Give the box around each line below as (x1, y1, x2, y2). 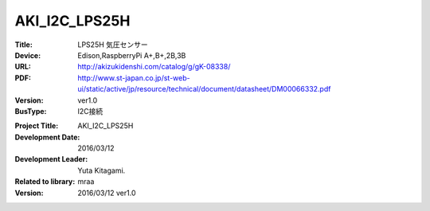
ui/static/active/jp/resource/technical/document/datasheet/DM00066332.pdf (77, 84, 331, 94)
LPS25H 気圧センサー (77, 40, 149, 49)
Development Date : (14, 132, 80, 142)
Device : (14, 50, 41, 60)
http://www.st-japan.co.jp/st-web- (77, 72, 190, 83)
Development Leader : (14, 154, 88, 164)
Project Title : (14, 121, 59, 131)
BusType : (14, 106, 47, 115)
